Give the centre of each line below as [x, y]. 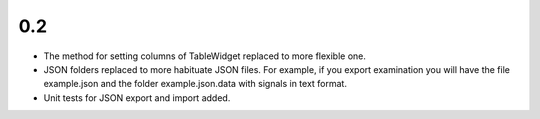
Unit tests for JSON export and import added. [137, 97]
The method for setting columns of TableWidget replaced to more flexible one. [205, 56]
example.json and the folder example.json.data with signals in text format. [195, 84]
